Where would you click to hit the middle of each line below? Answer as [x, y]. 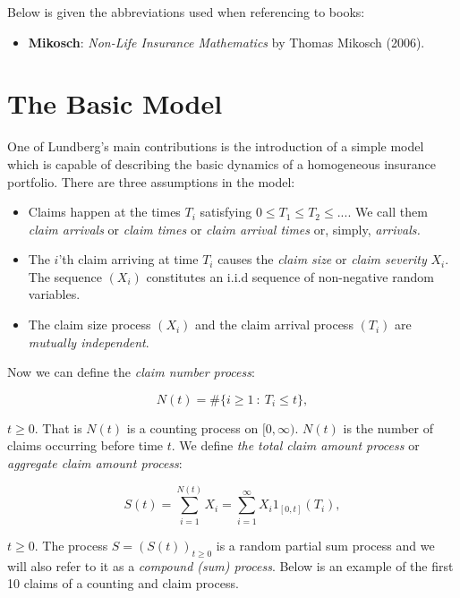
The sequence [65, 276]
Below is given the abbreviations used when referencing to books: [186, 12]
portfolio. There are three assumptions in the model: [151, 181]
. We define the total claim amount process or [295, 445]
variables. [54, 294]
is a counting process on [192, 427]
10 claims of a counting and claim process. [123, 583]
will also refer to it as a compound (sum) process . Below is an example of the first [230, 565]
